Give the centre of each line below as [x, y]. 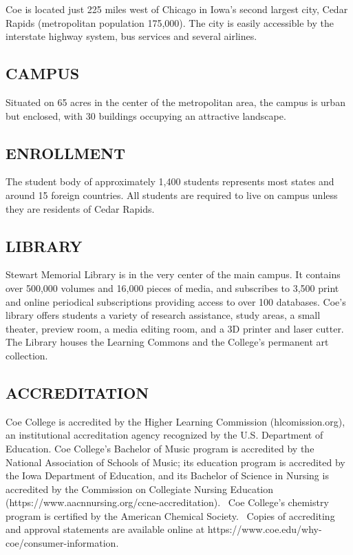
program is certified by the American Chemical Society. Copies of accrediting [170, 515]
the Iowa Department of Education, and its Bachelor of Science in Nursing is [167, 475]
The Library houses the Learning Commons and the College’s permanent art [167, 342]
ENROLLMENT [65, 153]
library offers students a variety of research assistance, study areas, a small [163, 315]
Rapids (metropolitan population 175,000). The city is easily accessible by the [170, 22]
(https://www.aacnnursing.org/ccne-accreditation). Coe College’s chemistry [167, 502]
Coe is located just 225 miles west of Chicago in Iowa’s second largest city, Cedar [177, 9]
